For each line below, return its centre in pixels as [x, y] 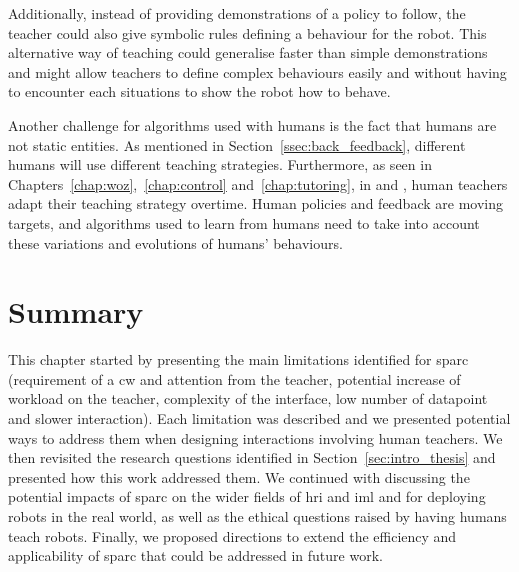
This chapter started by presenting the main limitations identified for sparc [238, 359]
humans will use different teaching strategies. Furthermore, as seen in [220, 164]
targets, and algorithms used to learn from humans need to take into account [244, 222]
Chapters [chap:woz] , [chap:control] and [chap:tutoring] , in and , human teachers [258, 183]
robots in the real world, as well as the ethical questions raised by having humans [257, 516]
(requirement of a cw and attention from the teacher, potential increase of [234, 378]
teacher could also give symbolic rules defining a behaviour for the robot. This [247, 32]
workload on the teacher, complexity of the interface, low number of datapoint [248, 398]
